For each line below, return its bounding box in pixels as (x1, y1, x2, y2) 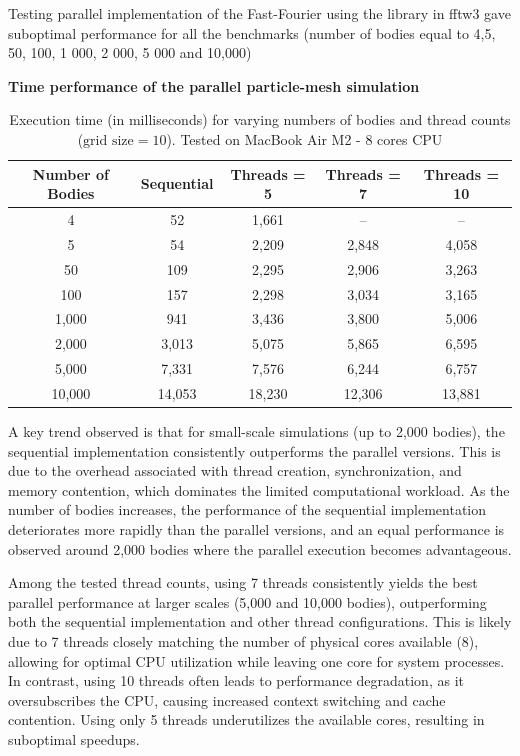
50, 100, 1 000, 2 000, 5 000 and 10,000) (8, 42, 252, 63)
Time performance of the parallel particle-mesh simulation (8, 75, 420, 96)
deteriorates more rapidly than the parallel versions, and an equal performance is (8, 518, 505, 539)
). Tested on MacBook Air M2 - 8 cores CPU (166, 128, 443, 149)
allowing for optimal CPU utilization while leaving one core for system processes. (8, 650, 505, 671)
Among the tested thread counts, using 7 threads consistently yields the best (8, 572, 478, 593)
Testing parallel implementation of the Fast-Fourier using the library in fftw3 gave (8, 3, 511, 23)
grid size (83, 133, 134, 148)
